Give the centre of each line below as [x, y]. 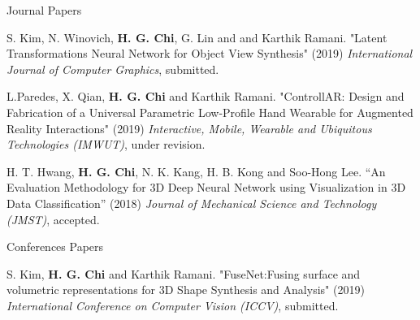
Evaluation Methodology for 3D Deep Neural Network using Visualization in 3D [206, 187]
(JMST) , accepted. [53, 219]
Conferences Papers [55, 246]
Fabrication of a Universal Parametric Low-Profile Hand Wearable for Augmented [210, 112]
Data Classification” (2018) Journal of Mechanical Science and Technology [192, 203]
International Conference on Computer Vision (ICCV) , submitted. [173, 305]
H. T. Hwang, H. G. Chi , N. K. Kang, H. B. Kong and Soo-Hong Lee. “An [196, 171]
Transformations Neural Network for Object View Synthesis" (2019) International [210, 53]
